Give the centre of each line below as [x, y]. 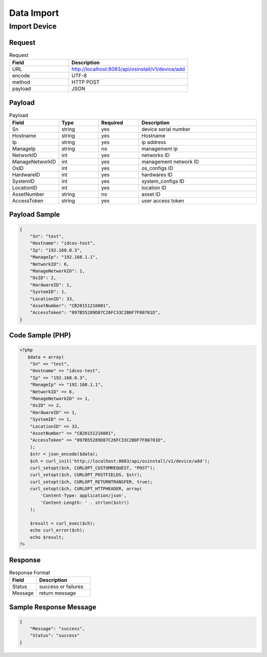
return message [58, 593]
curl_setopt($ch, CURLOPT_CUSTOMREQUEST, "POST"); [92, 468]
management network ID [170, 162]
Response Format [30, 572]
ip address [154, 142]
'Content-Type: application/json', [84, 496]
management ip [160, 149]
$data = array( [46, 357]
